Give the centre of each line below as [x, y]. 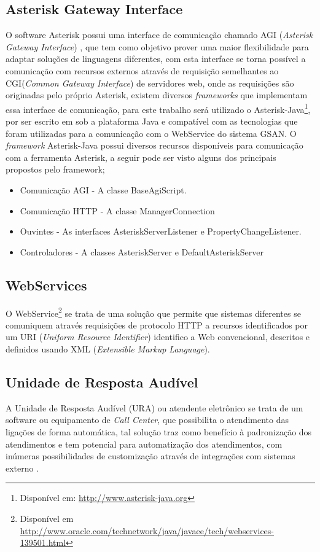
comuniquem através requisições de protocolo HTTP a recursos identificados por [157, 325]
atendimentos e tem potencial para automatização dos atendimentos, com [144, 444]
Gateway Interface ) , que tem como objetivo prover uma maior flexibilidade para [157, 46]
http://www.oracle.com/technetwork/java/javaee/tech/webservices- [147, 530]
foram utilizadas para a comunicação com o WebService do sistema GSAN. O [151, 133]
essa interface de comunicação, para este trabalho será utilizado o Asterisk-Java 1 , [158, 108]
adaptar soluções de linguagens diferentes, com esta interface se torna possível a [156, 59]
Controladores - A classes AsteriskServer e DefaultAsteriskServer [142, 251]
